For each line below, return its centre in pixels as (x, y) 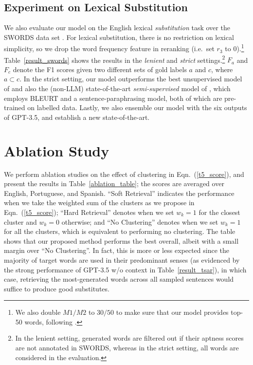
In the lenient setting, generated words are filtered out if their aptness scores (129, 338)
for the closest (219, 212)
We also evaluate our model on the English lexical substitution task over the (117, 28)
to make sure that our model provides (172, 312)
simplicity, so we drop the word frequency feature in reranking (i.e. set (109, 48)
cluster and (20, 221)
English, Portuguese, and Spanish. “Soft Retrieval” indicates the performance (119, 193)
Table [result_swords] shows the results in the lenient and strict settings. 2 (115, 59)
